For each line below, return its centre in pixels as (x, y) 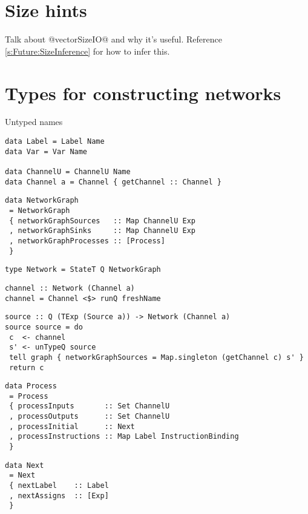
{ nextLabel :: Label (59, 486)
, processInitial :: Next (72, 426)
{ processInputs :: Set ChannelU (90, 406)
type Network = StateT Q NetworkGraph (83, 270)
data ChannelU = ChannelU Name (68, 172)
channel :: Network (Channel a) (70, 288)
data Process (31, 386)
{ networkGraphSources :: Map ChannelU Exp (102, 221)
